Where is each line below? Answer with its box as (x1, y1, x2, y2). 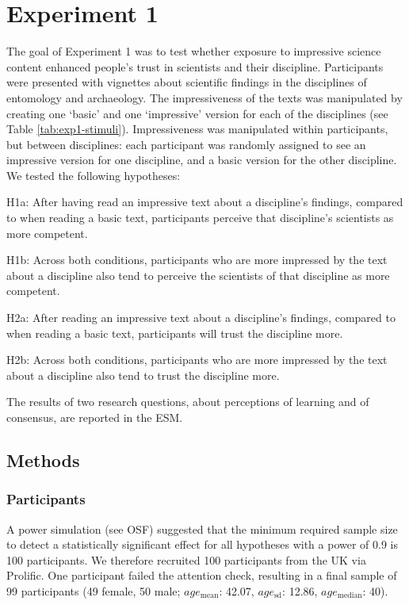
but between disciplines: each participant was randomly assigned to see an (6, 136, 366, 152)
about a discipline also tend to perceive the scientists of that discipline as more (6, 266, 390, 283)
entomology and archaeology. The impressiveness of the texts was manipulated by (6, 89, 403, 105)
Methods (6, 447, 80, 472)
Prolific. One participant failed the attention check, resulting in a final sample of (6, 567, 397, 584)
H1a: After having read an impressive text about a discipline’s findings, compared (6, 193, 403, 210)
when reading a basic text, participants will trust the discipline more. (6, 324, 343, 341)
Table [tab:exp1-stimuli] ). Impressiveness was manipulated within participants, (6, 121, 388, 137)
